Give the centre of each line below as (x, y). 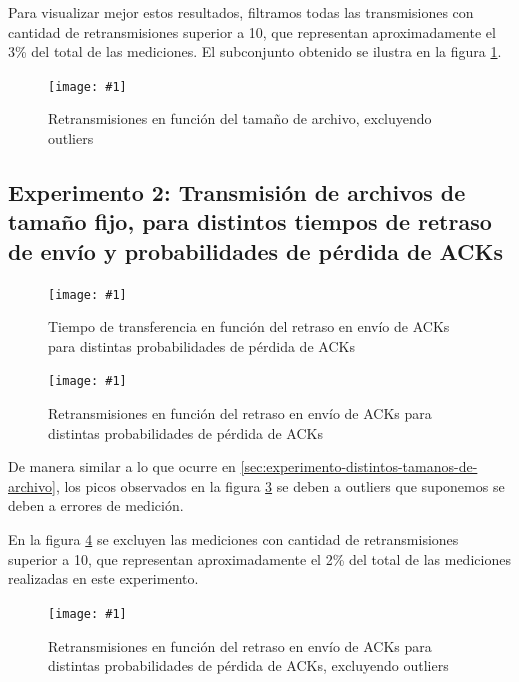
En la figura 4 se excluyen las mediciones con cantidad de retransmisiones (233, 539)
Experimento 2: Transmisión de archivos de (237, 192)
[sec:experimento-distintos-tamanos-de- (359, 466)
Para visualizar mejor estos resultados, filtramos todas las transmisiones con (241, 12)
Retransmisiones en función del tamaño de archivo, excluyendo (240, 118)
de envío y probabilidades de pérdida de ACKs (256, 250)
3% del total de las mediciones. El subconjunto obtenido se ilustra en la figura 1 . (255, 51)
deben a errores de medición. (96, 505)
